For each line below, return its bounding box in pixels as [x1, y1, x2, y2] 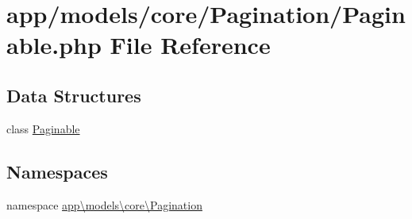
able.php [6, 29, 102, 61]
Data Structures [6, 83, 141, 107]
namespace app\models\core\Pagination [6, 196, 202, 213]
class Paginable [6, 120, 80, 136]
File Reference [110, 29, 271, 61]
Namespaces [6, 159, 108, 183]
